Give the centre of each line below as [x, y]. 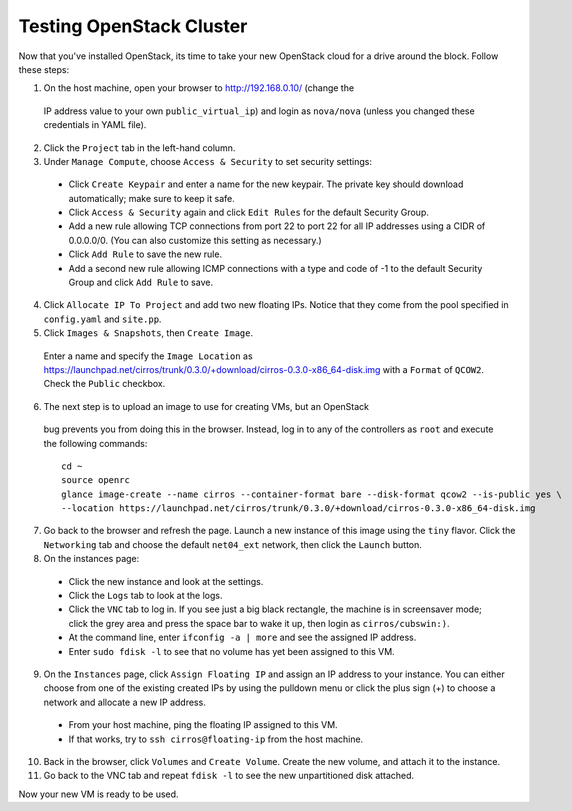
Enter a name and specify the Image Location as [148, 356]
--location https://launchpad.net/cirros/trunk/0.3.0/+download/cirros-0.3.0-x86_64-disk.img [298, 508]
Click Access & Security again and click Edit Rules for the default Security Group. [248, 212]
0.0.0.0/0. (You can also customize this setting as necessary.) [195, 240]
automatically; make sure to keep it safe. [151, 198]
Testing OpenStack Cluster [133, 26]
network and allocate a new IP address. [125, 702]
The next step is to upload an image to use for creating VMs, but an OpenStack [206, 406]
